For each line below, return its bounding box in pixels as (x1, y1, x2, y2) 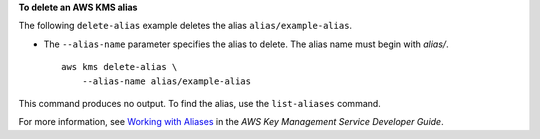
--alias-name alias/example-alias (81, 75, 252, 87)
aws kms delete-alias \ (61, 61, 178, 73)
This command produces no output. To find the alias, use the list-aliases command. (18, 97, 382, 109)
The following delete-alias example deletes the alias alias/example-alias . (18, 20, 353, 32)
